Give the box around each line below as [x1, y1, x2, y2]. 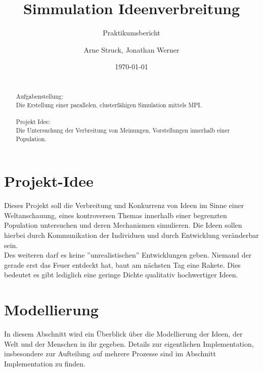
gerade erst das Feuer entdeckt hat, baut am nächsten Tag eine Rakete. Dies [4, 259, 241, 270]
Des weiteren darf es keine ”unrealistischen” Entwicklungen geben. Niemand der [4, 250, 252, 260]
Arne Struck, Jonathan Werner [83, 44, 180, 55]
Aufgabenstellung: [16, 92, 64, 101]
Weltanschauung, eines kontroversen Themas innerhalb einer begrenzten [4, 210, 227, 220]
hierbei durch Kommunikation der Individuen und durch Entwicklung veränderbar [4, 230, 259, 240]
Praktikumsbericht [103, 27, 160, 38]
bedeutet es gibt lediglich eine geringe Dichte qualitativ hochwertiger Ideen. [4, 269, 238, 280]
